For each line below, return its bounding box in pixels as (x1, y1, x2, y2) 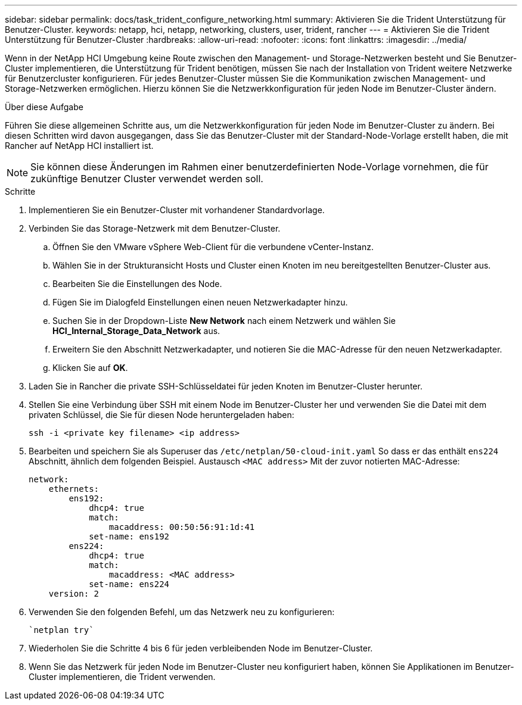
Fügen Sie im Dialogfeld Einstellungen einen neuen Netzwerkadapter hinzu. (52, 297, 348, 307)
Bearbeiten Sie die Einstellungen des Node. (52, 279, 222, 289)
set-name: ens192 (89, 532, 170, 541)
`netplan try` (29, 625, 94, 635)
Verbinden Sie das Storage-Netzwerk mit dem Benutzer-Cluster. (29, 223, 281, 233)
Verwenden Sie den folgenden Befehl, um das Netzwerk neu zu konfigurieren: (29, 607, 335, 617)
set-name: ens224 (89, 579, 170, 589)
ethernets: (48, 484, 100, 494)
